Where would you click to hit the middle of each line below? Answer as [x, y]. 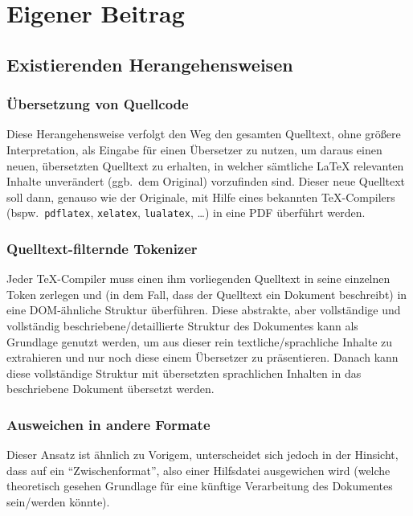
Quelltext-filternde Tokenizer [102, 248]
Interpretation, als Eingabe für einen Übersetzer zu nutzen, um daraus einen [194, 149]
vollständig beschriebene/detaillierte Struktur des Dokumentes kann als [182, 326]
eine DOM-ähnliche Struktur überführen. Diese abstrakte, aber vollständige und [204, 310]
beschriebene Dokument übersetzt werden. [110, 389]
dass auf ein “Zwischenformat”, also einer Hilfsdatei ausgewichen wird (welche [198, 470]
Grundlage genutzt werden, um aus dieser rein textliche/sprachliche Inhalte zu [200, 341]
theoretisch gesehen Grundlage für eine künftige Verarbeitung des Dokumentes [200, 486]
